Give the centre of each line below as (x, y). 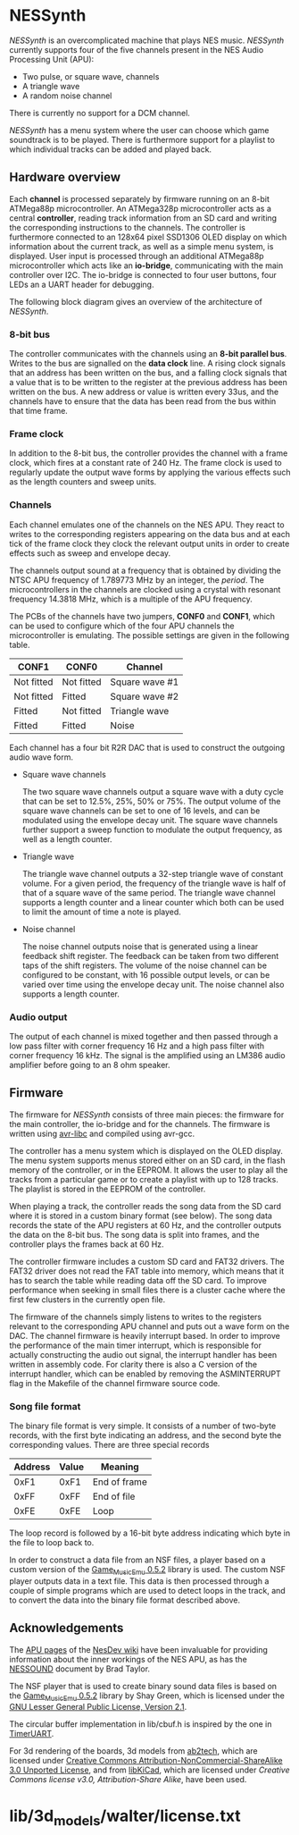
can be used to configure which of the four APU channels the (122, 626)
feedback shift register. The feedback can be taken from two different (150, 955)
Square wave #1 (145, 682)
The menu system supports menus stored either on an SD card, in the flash (147, 1160)
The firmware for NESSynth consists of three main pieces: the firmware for (147, 1115)
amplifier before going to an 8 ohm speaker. (90, 1065)
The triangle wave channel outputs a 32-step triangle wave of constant (153, 873)
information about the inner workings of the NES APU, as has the (128, 1659)
